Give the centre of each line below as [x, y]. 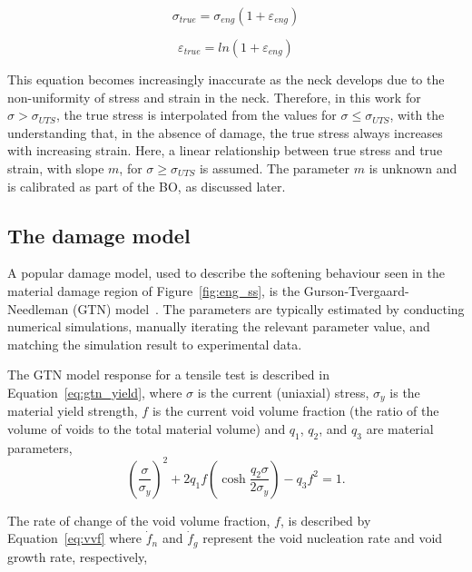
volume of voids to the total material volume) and [147, 428]
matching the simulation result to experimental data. [155, 344]
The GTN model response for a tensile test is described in [168, 375]
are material [400, 428]
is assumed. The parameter [275, 168]
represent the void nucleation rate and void [323, 538]
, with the [417, 115]
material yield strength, [73, 411]
